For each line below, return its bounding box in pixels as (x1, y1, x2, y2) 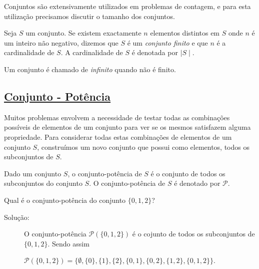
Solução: (4, 211, 29, 222)
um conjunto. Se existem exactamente (25, 28, 141, 38)
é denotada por (131, 47, 178, 58)
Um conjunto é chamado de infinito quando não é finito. (4, 64, 176, 74)
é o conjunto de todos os (150, 168, 225, 178)
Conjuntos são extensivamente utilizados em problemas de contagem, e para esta (4, 1, 251, 11)
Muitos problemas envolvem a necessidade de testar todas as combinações (4, 112, 230, 122)
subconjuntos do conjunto (4, 178, 82, 188)
